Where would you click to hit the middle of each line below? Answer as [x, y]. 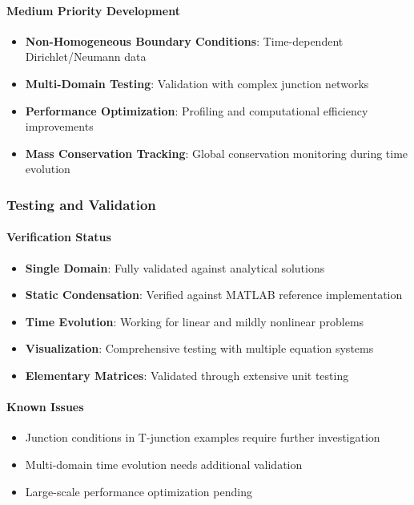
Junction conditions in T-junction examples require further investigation [203, 437]
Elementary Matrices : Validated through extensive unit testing [187, 375]
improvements [59, 126]
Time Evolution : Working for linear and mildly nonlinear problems [195, 321]
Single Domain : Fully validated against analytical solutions [175, 267]
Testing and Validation [81, 204]
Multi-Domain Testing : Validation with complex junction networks [197, 83]
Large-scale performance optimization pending [139, 491]
